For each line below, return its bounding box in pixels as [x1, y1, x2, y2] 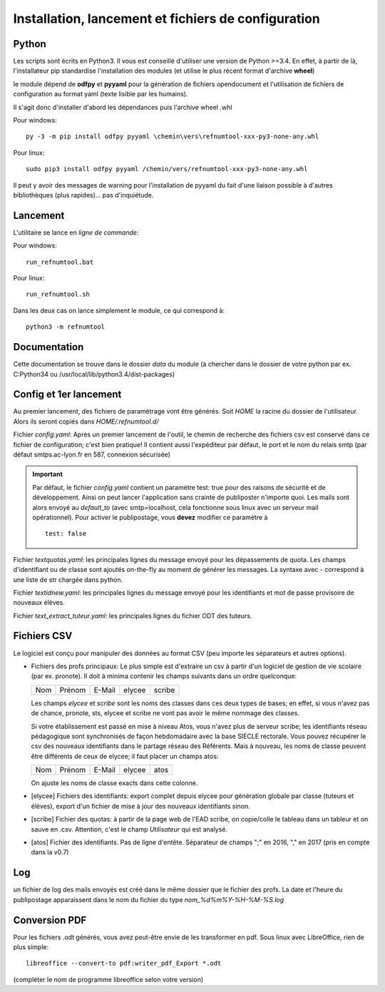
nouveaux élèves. [13, 598, 66, 607]
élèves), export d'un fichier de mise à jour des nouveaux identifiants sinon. [31, 802, 251, 810]
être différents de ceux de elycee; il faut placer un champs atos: [31, 752, 219, 760]
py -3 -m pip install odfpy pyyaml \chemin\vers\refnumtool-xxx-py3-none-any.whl [26, 133, 319, 140]
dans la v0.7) [31, 848, 69, 857]
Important [32, 470, 63, 479]
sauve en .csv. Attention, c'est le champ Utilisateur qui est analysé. [31, 824, 228, 834]
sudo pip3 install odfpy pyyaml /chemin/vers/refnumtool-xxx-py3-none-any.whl [26, 165, 308, 173]
